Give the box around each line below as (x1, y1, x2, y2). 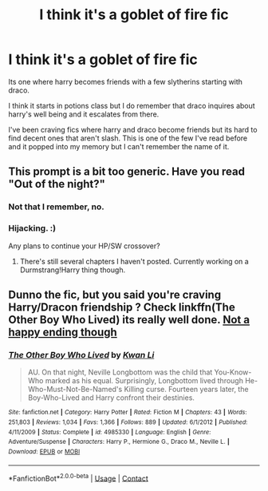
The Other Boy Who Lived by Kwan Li (8, 349, 155, 360)
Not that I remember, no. (8, 201, 105, 212)
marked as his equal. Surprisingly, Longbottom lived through (45, 376, 243, 386)
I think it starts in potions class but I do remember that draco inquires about (8, 101, 255, 110)
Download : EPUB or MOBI (8, 447, 81, 456)
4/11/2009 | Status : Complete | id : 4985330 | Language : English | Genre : (8, 428, 211, 436)
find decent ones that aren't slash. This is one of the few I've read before (8, 133, 248, 143)
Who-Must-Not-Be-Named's (27, 385, 123, 394)
